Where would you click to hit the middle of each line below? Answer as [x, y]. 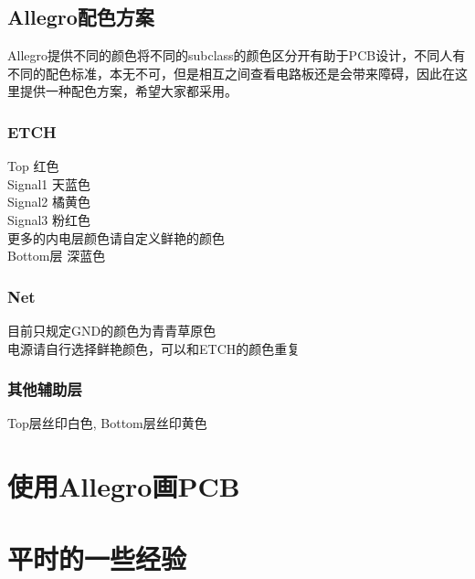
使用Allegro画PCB [124, 486]
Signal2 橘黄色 [49, 202]
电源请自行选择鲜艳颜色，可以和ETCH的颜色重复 [154, 348]
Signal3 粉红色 [49, 219]
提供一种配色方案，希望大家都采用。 [128, 91]
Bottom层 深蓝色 [57, 256]
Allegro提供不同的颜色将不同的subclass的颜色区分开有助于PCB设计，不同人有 [237, 55]
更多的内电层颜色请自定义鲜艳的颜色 [116, 237]
